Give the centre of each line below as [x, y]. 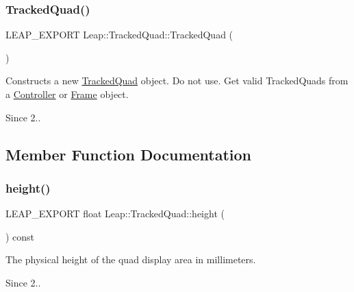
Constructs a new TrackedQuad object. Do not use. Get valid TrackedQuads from [177, 81]
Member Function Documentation [129, 154]
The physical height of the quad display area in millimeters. [131, 259]
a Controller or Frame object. [67, 94]
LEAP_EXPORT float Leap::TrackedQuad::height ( [115, 214]
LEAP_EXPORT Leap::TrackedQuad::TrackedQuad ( [119, 35]
